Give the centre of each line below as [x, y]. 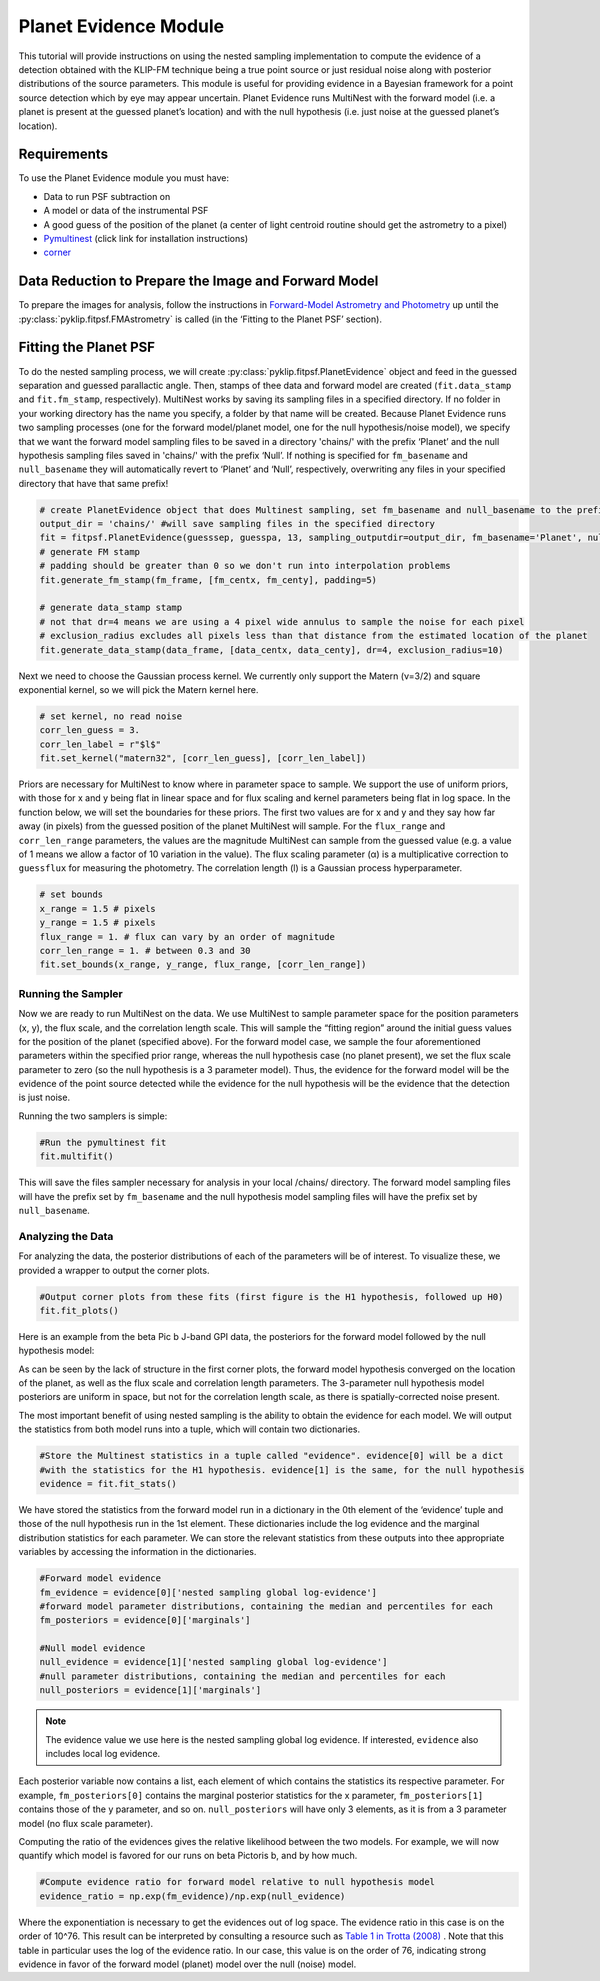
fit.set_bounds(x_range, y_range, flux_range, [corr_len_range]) [203, 964]
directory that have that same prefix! [93, 483]
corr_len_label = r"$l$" [100, 744]
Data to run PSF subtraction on [107, 196]
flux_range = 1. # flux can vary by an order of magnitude [187, 936]
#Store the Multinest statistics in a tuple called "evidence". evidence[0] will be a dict [271, 1456]
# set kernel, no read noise [111, 716]
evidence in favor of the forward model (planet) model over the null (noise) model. [187, 1964]
